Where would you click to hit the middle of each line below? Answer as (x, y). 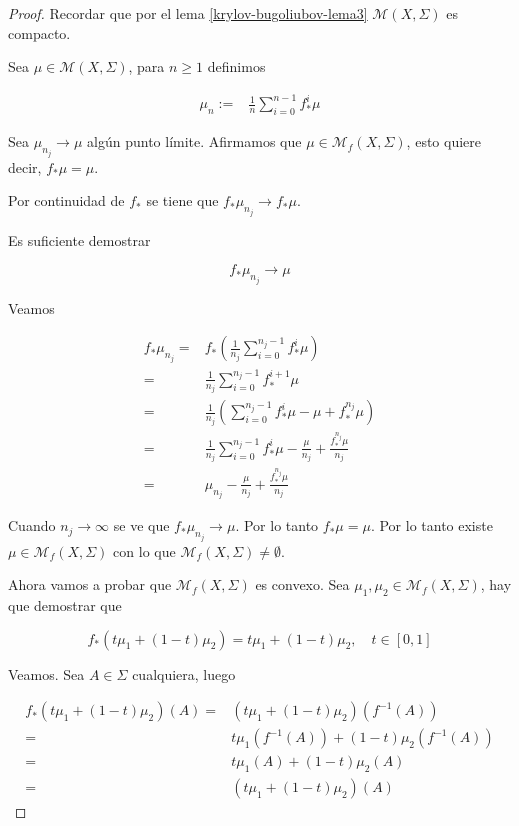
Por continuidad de (66, 200)
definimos (236, 66)
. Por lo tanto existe (431, 525)
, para (146, 66)
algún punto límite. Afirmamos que (194, 141)
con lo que (144, 550)
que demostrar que (65, 605)
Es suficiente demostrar (79, 239)
